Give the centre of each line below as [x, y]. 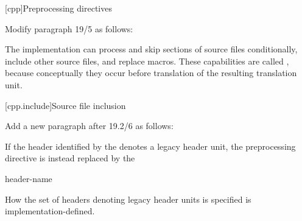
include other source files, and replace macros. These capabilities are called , [147, 61]
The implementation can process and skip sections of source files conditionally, [151, 49]
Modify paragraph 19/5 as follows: [69, 28]
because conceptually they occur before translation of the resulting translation [151, 73]
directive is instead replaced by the [70, 158]
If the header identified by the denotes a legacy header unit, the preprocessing [150, 146]
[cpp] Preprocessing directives [58, 8]
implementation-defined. [50, 211]
